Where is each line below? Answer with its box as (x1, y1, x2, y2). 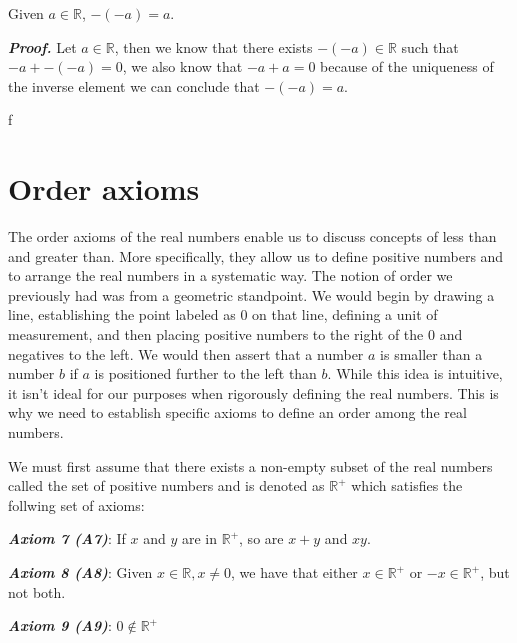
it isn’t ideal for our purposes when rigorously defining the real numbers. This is (8, 382, 499, 403)
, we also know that (122, 56, 243, 77)
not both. (8, 581, 66, 602)
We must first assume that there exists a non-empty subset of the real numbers (8, 455, 493, 476)
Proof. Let (8, 36, 77, 57)
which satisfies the (351, 475, 463, 496)
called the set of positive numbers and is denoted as (8, 475, 325, 496)
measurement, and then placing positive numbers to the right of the (8, 324, 424, 345)
